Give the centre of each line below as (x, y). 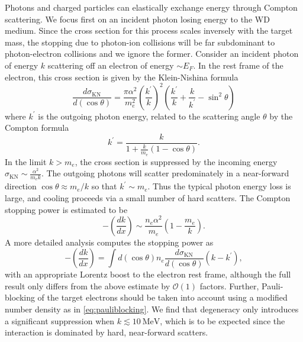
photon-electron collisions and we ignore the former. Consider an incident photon (152, 54)
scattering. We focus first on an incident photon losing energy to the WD (137, 19)
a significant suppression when (60, 320)
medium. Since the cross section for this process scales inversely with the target (149, 30)
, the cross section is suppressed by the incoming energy (176, 161)
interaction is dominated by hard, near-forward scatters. (107, 332)
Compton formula (37, 128)
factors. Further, (229, 285)
